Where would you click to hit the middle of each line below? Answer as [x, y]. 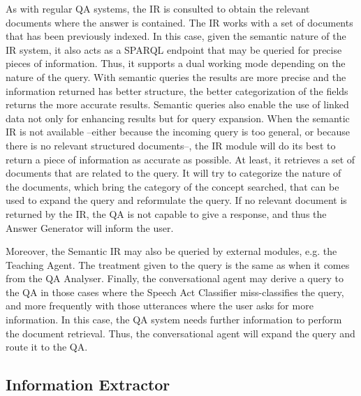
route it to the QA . [47, 347]
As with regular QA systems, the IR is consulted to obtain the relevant [158, 8]
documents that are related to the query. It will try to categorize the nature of [174, 173]
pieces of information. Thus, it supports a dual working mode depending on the [176, 63]
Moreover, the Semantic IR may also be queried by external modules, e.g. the [171, 251]
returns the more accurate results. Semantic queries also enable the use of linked [177, 104]
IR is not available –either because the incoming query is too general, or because [178, 132]
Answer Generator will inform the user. [90, 227]
